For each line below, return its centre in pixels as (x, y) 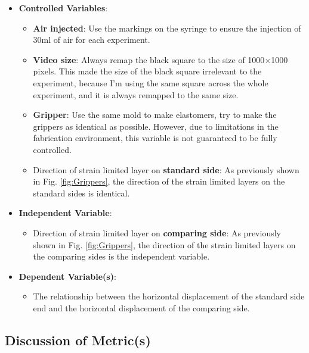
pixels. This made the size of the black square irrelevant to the (147, 71)
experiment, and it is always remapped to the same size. (136, 94)
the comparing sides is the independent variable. (121, 256)
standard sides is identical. (81, 193)
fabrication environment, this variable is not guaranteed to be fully (155, 138)
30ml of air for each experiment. (92, 40)
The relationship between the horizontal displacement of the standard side (169, 296)
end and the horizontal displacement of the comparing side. (141, 307)
